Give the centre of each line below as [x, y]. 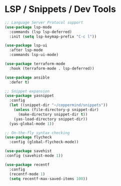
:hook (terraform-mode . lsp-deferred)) [52, 68]
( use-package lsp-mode [28, 27]
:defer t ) [19, 82]
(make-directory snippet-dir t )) [53, 114]
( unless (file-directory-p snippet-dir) [56, 110]
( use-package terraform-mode [35, 64]
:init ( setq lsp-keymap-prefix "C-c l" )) [53, 36]
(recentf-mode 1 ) [27, 174]
